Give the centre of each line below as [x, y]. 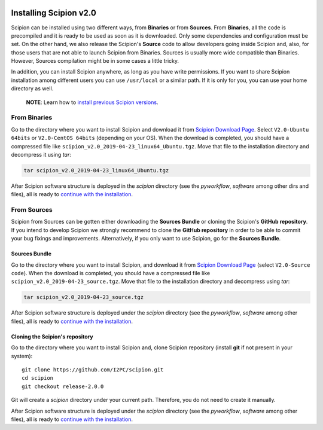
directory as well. [32, 89]
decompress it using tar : [41, 154]
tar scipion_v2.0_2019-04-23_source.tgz [83, 297]
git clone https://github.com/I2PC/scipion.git [93, 370]
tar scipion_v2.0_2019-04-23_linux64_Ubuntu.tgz [96, 170]
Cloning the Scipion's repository [52, 336]
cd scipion [38, 378]
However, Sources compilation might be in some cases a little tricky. [95, 61]
